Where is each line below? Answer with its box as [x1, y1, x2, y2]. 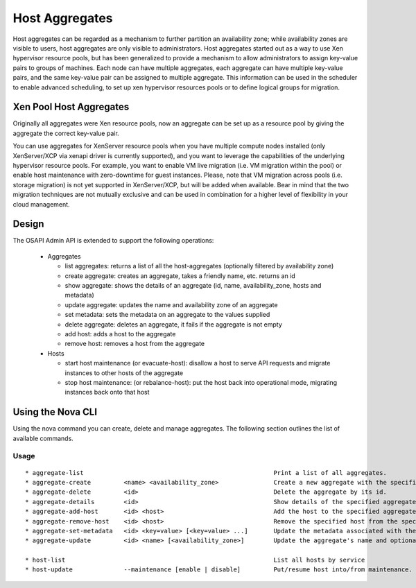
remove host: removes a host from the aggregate [64, 340, 205, 348]
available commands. [12, 434, 74, 442]
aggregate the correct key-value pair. [12, 129, 119, 137]
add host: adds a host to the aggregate [64, 329, 176, 338]
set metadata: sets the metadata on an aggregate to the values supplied [64, 311, 270, 319]
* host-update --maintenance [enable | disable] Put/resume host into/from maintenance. [25, 566, 413, 573]
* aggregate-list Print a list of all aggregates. [25, 469, 388, 476]
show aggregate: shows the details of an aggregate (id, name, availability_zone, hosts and [64, 282, 322, 289]
